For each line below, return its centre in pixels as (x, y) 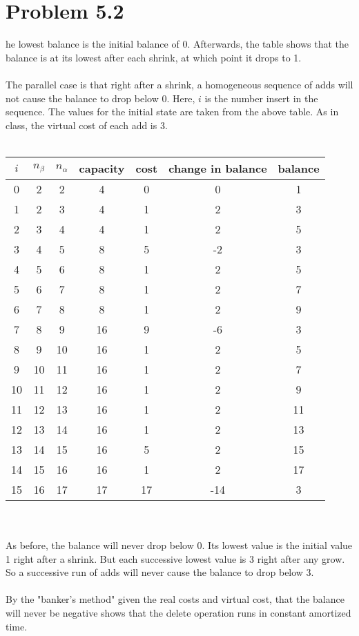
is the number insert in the (261, 98)
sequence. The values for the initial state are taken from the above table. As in (172, 112)
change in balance (218, 168)
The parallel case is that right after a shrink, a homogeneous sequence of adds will (179, 84)
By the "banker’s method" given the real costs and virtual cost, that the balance (175, 599)
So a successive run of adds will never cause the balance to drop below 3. (160, 572)
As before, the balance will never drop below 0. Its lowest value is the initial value (179, 545)
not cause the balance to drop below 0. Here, (100, 98)
